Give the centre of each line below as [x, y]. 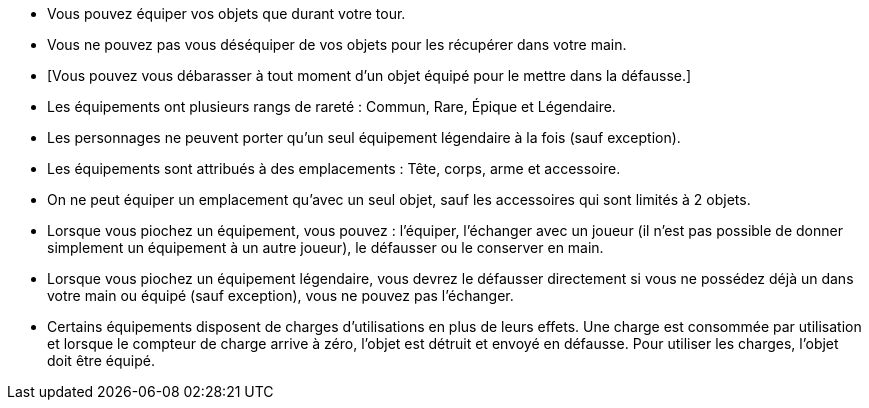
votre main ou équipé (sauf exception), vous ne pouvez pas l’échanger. [280, 295]
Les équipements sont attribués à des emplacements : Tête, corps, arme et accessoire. [334, 168]
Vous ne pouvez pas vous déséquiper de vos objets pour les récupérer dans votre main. [337, 44]
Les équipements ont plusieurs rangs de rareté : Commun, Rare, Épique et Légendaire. [331, 106]
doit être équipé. [101, 360]
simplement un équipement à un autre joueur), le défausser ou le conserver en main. [325, 247]
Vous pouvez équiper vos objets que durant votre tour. [226, 13]
